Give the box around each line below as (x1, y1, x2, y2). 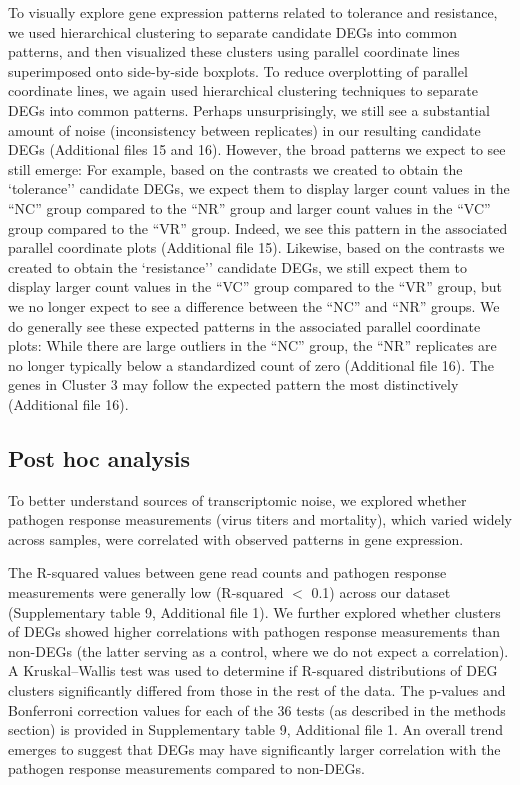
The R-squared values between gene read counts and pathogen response (8, 562, 447, 583)
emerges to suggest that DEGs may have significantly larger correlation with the (8, 738, 501, 759)
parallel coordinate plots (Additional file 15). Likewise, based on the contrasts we (8, 237, 505, 258)
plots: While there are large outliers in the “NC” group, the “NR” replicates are (8, 335, 497, 356)
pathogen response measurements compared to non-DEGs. (8, 758, 365, 779)
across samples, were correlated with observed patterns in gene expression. (8, 528, 464, 549)
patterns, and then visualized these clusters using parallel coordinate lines (8, 41, 460, 62)
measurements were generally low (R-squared (8, 582, 284, 603)
